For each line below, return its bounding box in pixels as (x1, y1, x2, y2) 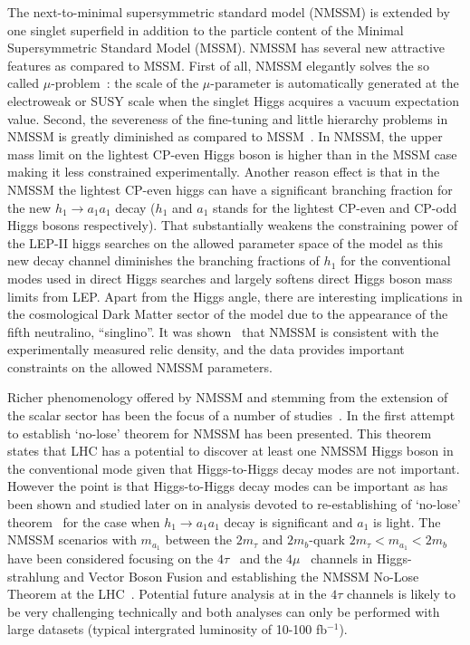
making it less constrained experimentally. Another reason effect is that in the (7, 162, 440, 181)
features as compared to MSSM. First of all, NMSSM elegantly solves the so (7, 55, 429, 74)
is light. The (373, 512, 441, 531)
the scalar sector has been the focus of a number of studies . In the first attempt (7, 406, 456, 425)
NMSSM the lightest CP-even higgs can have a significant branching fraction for (7, 179, 453, 198)
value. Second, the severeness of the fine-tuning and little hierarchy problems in (7, 109, 448, 128)
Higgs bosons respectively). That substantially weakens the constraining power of (7, 216, 458, 235)
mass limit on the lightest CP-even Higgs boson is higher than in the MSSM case (7, 144, 457, 163)
